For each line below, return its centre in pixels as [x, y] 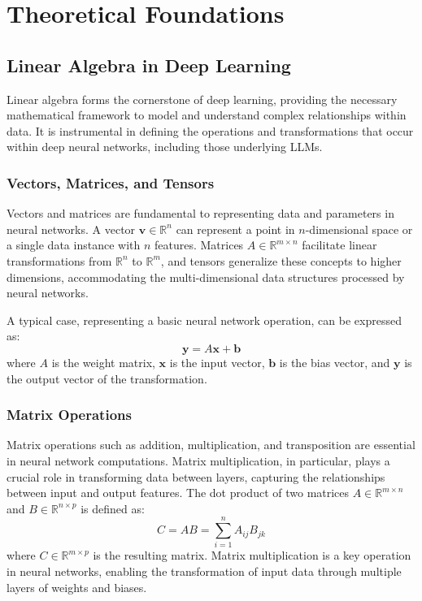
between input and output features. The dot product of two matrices [178, 493]
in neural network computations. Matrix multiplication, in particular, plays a [198, 460]
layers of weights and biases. [77, 587]
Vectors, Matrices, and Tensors [111, 182]
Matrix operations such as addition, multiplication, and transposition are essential [211, 445]
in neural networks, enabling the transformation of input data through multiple [204, 571]
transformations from [59, 260]
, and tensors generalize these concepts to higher [281, 260]
